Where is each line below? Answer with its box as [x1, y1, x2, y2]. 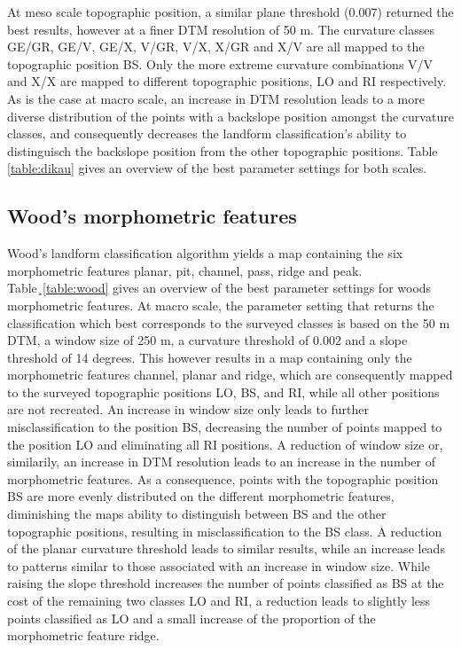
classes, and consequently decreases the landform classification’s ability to [7, 124, 407, 143]
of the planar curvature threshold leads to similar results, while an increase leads [7, 539, 445, 558]
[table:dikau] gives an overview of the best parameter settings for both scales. [7, 159, 427, 177]
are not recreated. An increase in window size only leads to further [7, 400, 370, 419]
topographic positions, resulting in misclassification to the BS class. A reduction [7, 521, 442, 540]
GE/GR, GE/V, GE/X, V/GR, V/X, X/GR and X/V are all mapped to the [7, 37, 425, 56]
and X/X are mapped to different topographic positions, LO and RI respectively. [7, 72, 447, 90]
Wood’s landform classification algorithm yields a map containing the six [7, 244, 403, 262]
